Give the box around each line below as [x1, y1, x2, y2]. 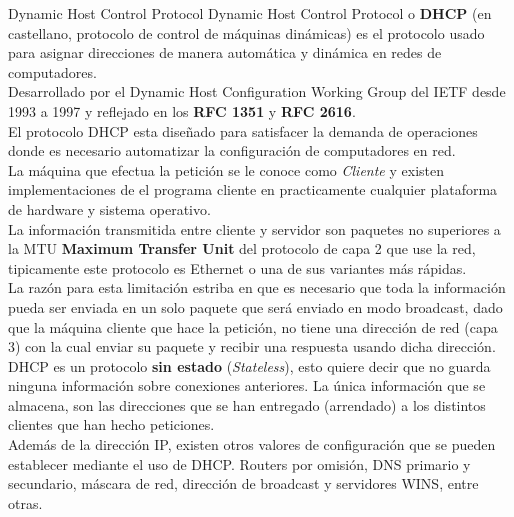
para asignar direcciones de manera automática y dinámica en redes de [8, 42, 442, 63]
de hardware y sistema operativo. [8, 198, 211, 219]
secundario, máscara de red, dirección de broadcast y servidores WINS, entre [8, 473, 479, 494]
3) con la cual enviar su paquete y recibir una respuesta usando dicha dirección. [8, 336, 496, 357]
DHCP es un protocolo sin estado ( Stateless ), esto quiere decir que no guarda [8, 355, 491, 376]
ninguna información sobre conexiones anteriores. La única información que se [8, 375, 486, 396]
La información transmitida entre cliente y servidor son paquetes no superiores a [8, 218, 501, 239]
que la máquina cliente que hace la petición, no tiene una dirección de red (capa [8, 316, 498, 337]
